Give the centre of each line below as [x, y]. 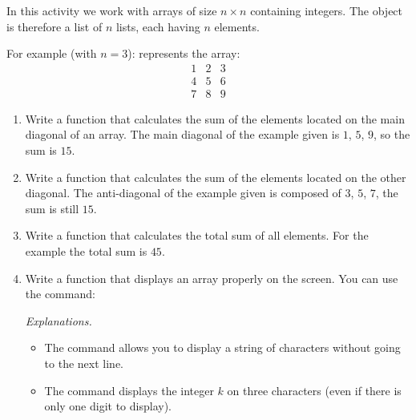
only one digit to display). [108, 406]
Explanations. [59, 320]
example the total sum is [86, 251]
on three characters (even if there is [314, 390]
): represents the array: [184, 53]
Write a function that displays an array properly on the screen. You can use [212, 278]
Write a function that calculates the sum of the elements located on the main [215, 118]
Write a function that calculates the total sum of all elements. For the [197, 235]
